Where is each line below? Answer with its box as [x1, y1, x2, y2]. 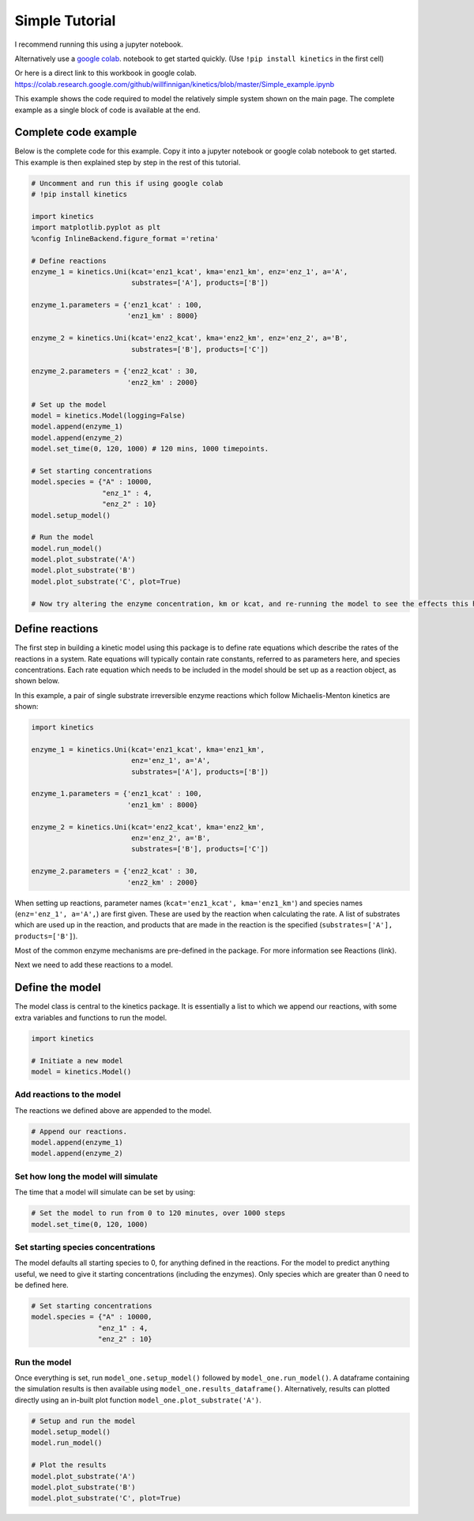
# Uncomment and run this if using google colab [31, 179, 224, 187]
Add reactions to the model [14, 1089, 122, 1100]
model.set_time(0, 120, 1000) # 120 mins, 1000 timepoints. [31, 444, 269, 454]
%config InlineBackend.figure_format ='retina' [31, 234, 219, 243]
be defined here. [14, 1281, 69, 1290]
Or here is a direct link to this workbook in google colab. [14, 68, 197, 78]
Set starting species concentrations [14, 1241, 156, 1252]
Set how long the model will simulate [14, 1171, 158, 1182]
